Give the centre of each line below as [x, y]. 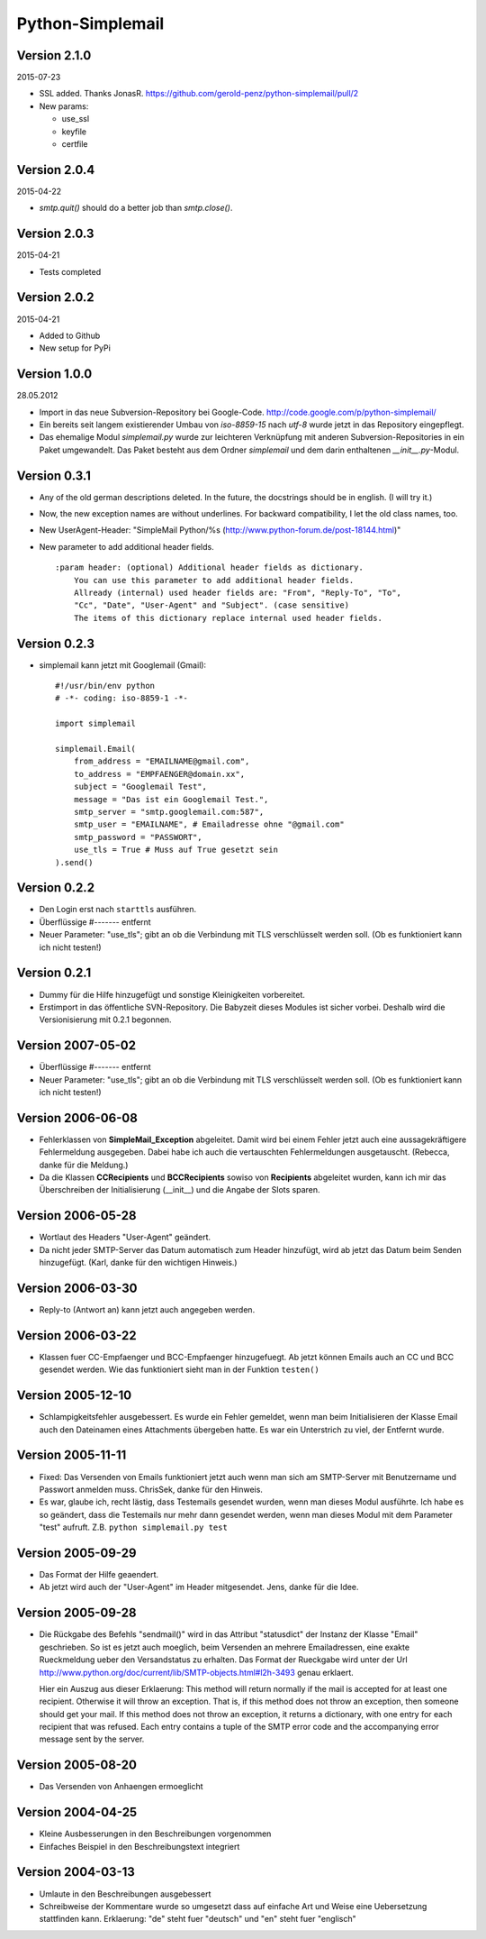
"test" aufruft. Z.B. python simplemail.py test [134, 1527]
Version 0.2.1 [54, 973]
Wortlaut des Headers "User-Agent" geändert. [125, 1237]
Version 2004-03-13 [76, 1872]
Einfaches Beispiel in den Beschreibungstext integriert [139, 1846]
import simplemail [96, 724]
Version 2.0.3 [55, 234]
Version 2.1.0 [54, 55]
